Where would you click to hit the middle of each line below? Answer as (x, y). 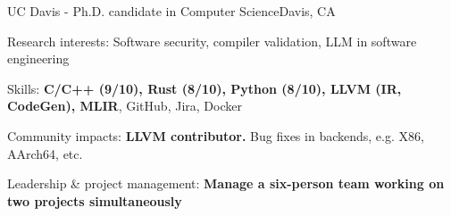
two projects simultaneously (95, 200)
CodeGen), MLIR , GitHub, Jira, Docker (125, 106)
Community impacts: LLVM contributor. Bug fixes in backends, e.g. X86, (216, 135)
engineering (38, 58)
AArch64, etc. (45, 153)
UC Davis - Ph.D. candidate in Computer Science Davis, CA (171, 11)
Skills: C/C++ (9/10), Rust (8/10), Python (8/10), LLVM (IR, (205, 88)
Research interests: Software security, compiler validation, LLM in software (212, 41)
